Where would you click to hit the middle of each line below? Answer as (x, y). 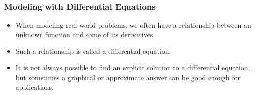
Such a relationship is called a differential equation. (93, 51)
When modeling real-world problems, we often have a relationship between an (133, 25)
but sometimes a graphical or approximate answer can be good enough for (128, 77)
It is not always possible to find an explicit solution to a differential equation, (133, 67)
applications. (35, 87)
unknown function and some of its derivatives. (85, 34)
